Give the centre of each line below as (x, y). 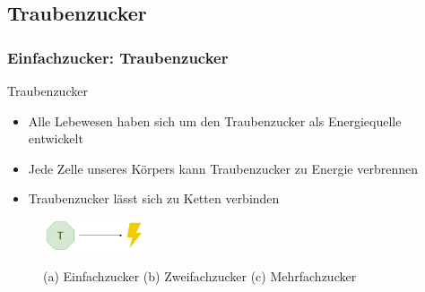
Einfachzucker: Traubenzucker (118, 57)
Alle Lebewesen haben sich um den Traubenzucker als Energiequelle (215, 120)
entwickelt (56, 138)
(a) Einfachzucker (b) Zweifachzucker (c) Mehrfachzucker (200, 275)
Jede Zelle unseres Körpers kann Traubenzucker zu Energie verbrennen (223, 168)
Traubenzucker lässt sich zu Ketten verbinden (154, 198)
